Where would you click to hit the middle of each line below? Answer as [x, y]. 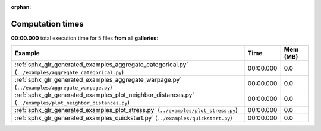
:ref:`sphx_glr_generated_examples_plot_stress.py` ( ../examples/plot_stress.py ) [126, 110]
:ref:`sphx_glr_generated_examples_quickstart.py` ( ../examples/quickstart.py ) [124, 118]
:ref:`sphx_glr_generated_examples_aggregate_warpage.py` [98, 80]
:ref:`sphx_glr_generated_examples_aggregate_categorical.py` [101, 65]
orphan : [21, 7]
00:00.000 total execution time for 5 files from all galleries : [85, 38]
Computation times [47, 24]
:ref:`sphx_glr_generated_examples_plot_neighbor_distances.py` [104, 95]
